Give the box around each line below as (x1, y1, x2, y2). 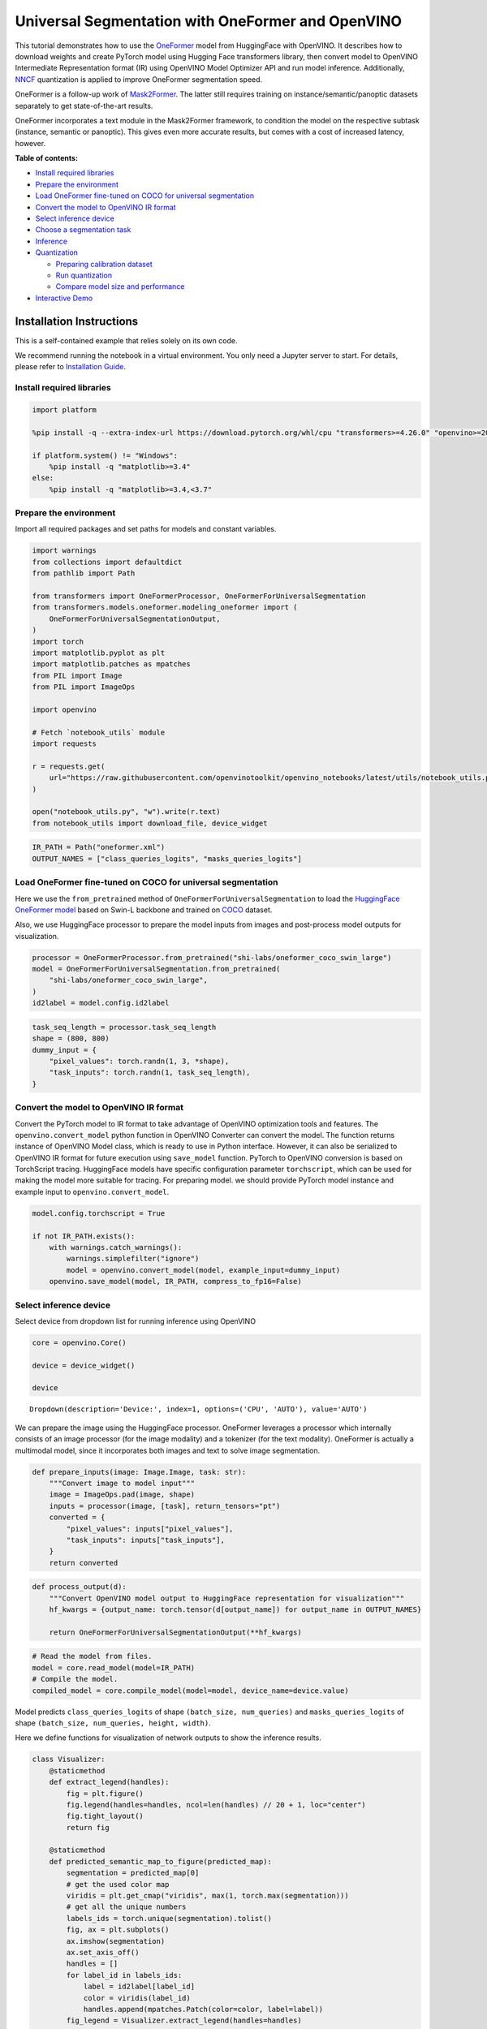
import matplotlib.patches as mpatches (32, 660, 191, 669)
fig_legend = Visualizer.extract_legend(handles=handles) (66, 2016, 302, 2025)
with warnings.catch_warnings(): (49, 1243, 183, 1251)
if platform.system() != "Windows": (32, 450, 179, 460)
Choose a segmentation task (35, 225, 131, 235)
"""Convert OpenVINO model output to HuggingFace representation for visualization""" (49, 1593, 405, 1603)
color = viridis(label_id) (83, 1993, 191, 2002)
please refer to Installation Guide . (15, 362, 126, 372)
